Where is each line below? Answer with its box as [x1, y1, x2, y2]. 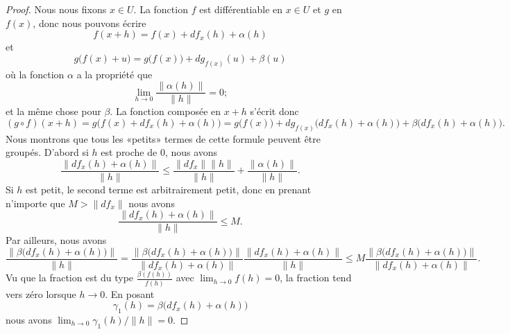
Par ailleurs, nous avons [6, 233, 107, 247]
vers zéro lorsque [6, 286, 76, 301]
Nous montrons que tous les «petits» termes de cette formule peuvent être [6, 131, 321, 146]
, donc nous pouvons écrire [33, 15, 146, 30]
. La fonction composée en [110, 104, 221, 118]
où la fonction [6, 67, 65, 81]
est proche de [101, 145, 158, 159]
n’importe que [6, 195, 65, 210]
